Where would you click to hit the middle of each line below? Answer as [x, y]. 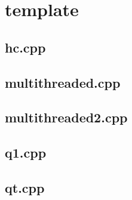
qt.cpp [25, 187]
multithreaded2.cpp [66, 117]
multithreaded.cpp [63, 82]
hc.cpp [25, 47]
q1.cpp [26, 153]
